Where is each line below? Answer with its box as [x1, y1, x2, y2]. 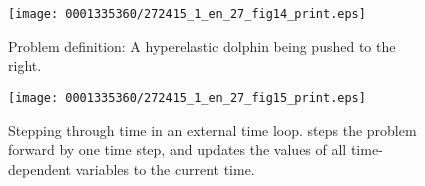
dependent [8, 158, 72, 179]
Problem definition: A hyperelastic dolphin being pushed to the [8, 35, 396, 56]
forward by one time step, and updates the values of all [8, 139, 347, 160]
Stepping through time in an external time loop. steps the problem [8, 119, 417, 140]
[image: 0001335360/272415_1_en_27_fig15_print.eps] [8, 90, 366, 105]
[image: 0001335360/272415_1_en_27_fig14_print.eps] [8, 7, 366, 21]
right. [8, 55, 42, 76]
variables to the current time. [75, 158, 255, 179]
